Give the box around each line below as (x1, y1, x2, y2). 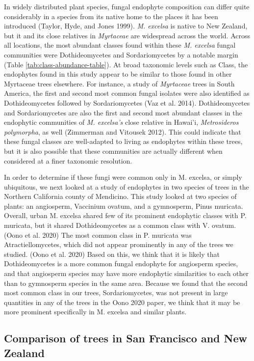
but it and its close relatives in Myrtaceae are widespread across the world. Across (4, 30, 250, 40)
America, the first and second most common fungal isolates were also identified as (4, 88, 250, 98)
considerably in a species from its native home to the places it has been (4, 11, 218, 21)
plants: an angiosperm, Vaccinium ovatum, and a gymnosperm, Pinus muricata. (4, 200, 243, 211)
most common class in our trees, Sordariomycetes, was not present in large (4, 287, 228, 298)
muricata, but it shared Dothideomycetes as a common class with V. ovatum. (4, 220, 236, 230)
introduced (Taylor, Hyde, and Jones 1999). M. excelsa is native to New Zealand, (4, 21, 248, 31)
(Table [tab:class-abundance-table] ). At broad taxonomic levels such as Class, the (4, 59, 248, 69)
